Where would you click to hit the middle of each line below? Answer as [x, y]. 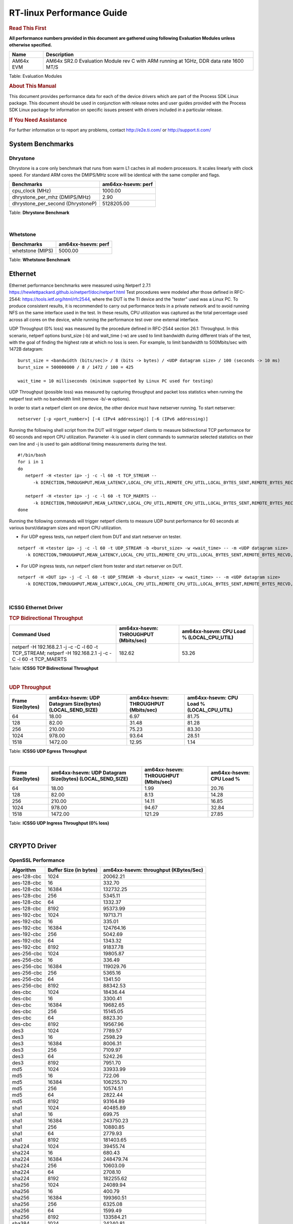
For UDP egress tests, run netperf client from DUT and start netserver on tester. [101, 537]
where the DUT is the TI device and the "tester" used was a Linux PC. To [165, 299]
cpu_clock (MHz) [31, 191]
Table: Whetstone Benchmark [40, 259]
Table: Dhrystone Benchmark [39, 212]
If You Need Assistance [38, 120]
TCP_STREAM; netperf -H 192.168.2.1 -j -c [60, 653]
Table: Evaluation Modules [35, 76]
